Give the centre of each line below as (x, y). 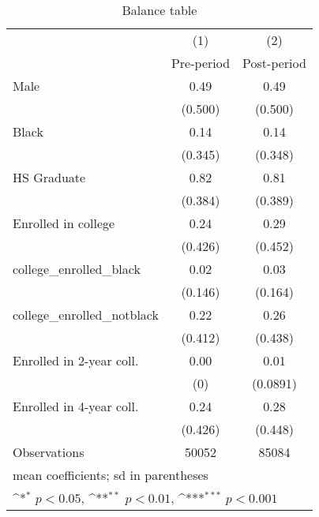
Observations (49, 452)
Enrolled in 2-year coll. (76, 360)
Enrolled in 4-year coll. (76, 406)
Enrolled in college (64, 223)
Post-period (274, 63)
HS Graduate (49, 177)
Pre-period (201, 63)
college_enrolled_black (77, 269)
